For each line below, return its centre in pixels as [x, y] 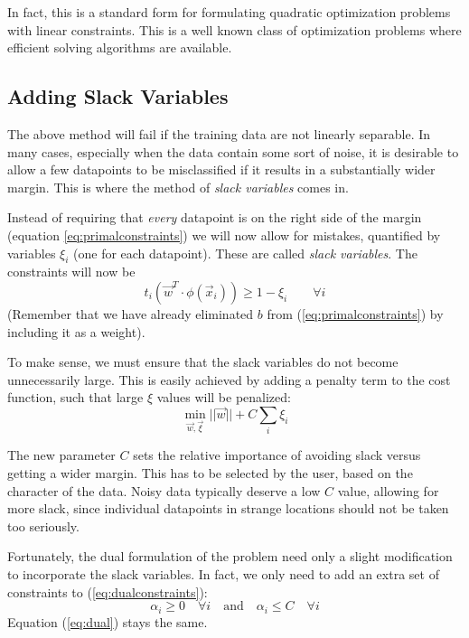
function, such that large [75, 397]
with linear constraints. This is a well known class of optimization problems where [234, 29]
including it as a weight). [76, 331]
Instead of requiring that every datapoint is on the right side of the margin [215, 217]
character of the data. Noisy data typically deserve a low [164, 490]
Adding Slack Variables [118, 96]
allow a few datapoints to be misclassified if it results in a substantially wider [221, 169]
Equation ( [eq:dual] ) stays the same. [108, 621]
